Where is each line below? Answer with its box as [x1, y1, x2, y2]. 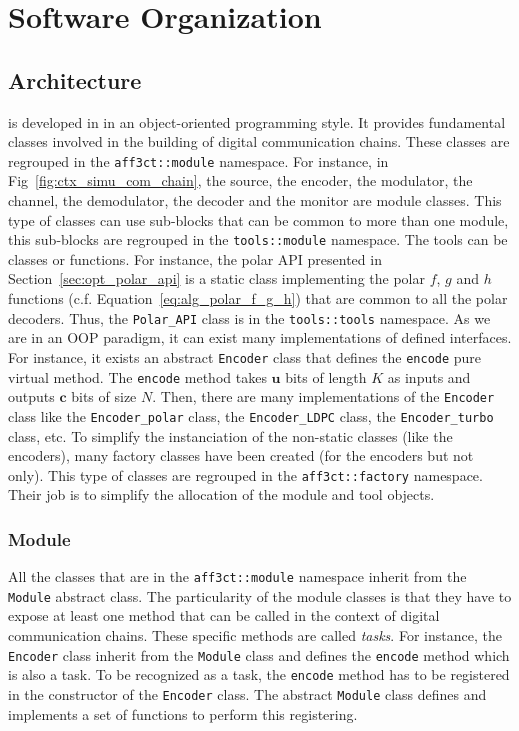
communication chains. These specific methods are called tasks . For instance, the [8, 625, 502, 646]
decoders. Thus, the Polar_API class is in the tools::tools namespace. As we [8, 307, 491, 328]
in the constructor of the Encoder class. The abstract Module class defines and [8, 683, 487, 704]
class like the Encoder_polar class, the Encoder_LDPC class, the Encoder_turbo [8, 405, 494, 426]
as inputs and [387, 366, 471, 387]
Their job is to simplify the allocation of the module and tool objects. [8, 484, 435, 505]
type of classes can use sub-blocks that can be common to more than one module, [8, 209, 509, 230]
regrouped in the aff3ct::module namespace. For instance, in [8, 150, 389, 171]
